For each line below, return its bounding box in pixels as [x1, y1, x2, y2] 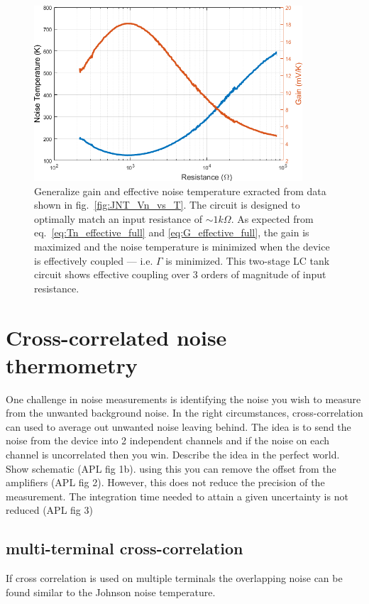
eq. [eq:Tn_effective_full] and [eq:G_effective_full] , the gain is [34, 225, 309, 240]
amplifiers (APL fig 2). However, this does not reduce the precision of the [6, 475, 325, 490]
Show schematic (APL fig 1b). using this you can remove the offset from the [6, 461, 336, 476]
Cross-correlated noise [6, 322, 227, 351]
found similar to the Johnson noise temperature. [6, 584, 216, 599]
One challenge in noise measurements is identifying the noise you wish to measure [6, 391, 361, 406]
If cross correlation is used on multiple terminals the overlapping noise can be [6, 571, 343, 586]
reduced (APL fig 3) [6, 503, 93, 517]
